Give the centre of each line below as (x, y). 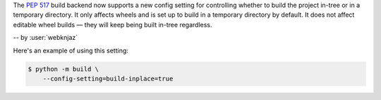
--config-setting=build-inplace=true (108, 78)
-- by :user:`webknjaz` (46, 38)
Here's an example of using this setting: (71, 50)
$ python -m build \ (63, 69)
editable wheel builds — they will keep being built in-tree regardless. (113, 24)
